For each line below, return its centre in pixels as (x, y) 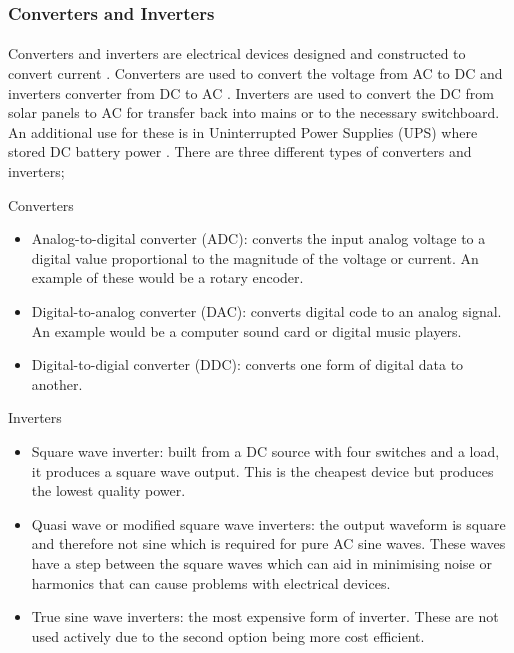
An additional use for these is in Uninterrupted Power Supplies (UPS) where (243, 131)
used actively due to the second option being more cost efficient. (228, 635)
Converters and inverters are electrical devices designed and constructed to (237, 53)
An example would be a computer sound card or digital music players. (246, 330)
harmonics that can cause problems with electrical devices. (211, 582)
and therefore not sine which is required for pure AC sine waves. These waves (268, 543)
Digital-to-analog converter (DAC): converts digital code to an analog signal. (266, 310)
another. (57, 383)
